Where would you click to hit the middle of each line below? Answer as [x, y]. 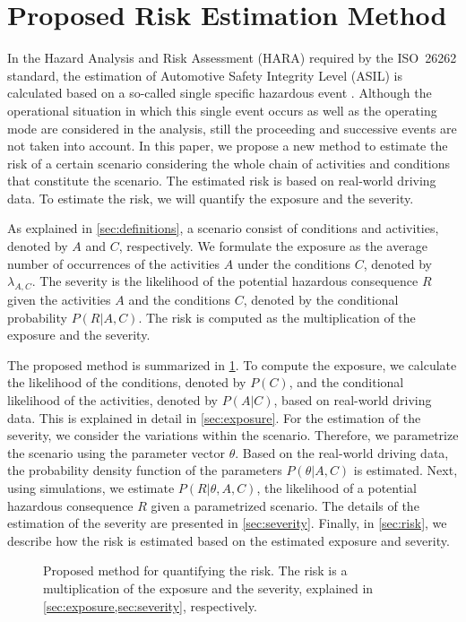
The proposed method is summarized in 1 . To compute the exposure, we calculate [232, 364]
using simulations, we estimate [91, 487]
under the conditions [294, 263]
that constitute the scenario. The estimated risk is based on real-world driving [222, 181]
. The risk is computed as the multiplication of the [277, 317]
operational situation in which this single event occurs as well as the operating [222, 110]
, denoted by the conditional [321, 300]
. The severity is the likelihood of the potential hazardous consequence [225, 281]
